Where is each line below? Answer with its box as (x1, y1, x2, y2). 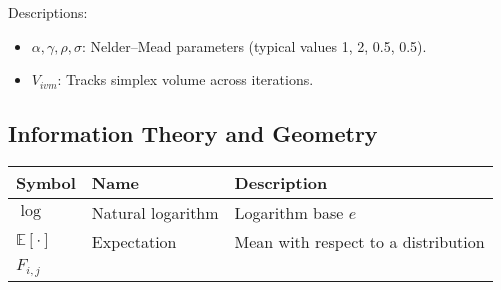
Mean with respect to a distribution (234, 229, 485, 253)
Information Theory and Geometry (8, 118, 378, 149)
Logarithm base (234, 200, 344, 224)
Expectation (91, 229, 177, 253)
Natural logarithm (91, 200, 219, 224)
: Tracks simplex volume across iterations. (57, 69, 314, 90)
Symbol (16, 170, 76, 194)
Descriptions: (8, 2, 88, 22)
